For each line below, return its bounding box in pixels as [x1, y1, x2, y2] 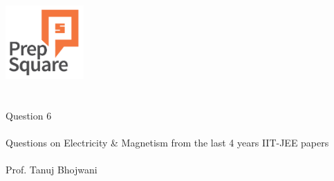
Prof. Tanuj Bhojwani [6, 162, 98, 176]
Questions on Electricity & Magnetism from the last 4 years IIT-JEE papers [6, 135, 329, 149]
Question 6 [6, 108, 52, 122]
